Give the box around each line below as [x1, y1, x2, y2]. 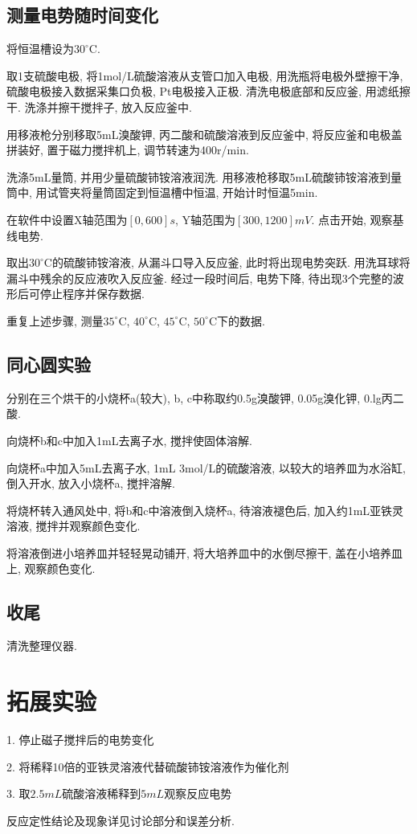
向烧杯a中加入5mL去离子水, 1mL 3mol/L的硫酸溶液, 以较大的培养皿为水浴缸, [6, 459, 406, 476]
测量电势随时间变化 [6, 2, 158, 27]
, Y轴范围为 [174, 211, 236, 227]
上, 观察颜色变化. [6, 560, 96, 577]
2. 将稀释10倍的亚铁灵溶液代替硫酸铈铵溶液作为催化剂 [6, 758, 289, 775]
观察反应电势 [164, 785, 232, 802]
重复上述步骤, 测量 [6, 312, 104, 329]
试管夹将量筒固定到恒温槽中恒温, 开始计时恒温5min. [47, 184, 318, 201]
